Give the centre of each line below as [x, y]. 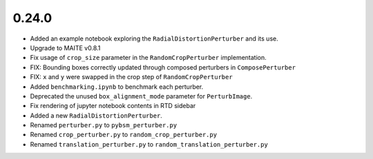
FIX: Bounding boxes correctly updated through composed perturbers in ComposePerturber [163, 67]
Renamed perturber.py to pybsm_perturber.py [104, 125]
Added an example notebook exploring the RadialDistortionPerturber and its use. [154, 39]
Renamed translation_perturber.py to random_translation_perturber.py [149, 144]
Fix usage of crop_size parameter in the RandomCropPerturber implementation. [149, 58]
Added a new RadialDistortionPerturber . [96, 115]
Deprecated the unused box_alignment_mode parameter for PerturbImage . [141, 96]
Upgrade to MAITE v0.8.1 [65, 47]
